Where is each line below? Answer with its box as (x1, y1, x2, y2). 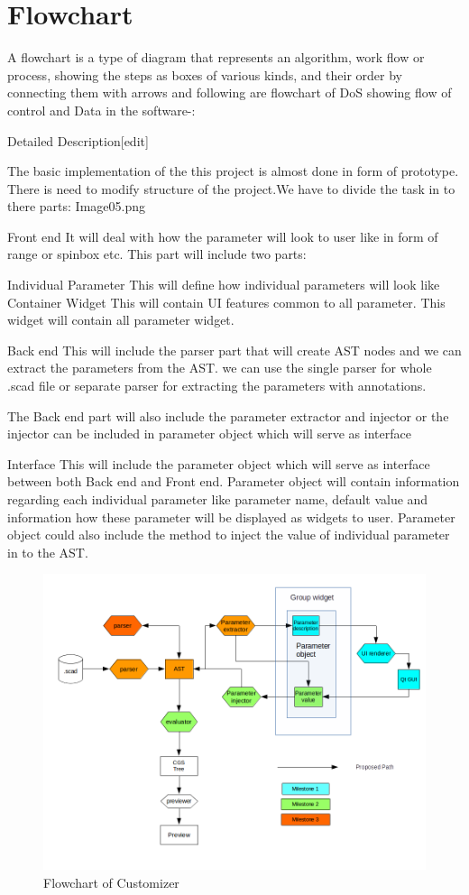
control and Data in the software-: (7, 100, 196, 119)
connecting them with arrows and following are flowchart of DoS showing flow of (7, 83, 452, 102)
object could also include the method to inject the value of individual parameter (7, 525, 450, 544)
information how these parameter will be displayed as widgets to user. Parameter (7, 507, 455, 526)
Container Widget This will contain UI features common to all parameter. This (7, 292, 446, 311)
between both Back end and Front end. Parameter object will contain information (7, 472, 460, 491)
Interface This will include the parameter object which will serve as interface (7, 454, 430, 473)
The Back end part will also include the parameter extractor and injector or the (7, 406, 449, 425)
